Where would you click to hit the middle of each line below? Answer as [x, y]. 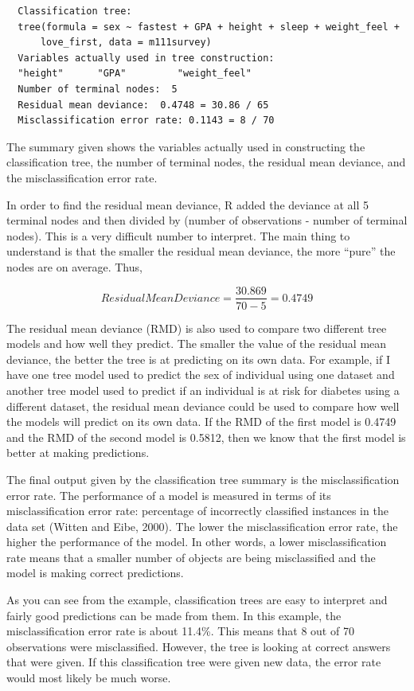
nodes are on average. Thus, [74, 266]
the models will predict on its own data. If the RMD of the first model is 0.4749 [201, 422]
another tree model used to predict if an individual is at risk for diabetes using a [203, 390]
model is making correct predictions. [95, 573]
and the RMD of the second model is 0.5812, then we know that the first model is [206, 437]
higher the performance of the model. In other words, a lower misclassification [197, 542]
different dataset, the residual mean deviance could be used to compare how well [203, 406]
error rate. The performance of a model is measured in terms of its [169, 495]
